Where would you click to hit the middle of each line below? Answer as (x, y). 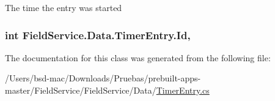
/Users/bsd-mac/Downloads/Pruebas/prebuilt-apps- (103, 78)
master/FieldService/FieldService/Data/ (81, 90)
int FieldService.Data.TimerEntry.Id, (98, 35)
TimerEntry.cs (183, 90)
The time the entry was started (64, 7)
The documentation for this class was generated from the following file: (138, 57)
